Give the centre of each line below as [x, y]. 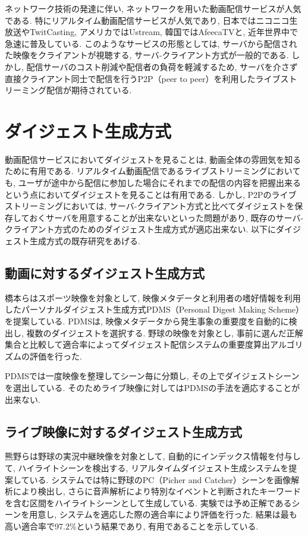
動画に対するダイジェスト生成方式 [105, 273]
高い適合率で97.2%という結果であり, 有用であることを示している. [132, 526]
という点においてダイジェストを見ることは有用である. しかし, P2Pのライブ [151, 194]
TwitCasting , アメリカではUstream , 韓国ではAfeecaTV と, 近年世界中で [164, 32]
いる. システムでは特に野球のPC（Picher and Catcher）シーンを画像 [160, 479]
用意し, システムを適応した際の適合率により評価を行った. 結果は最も [163, 514]
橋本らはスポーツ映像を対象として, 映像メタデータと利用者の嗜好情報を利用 [153, 297]
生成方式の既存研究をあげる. [85, 241]
